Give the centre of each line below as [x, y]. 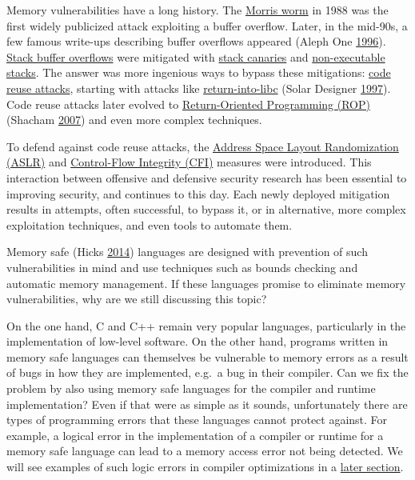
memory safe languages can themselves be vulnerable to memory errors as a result [207, 356]
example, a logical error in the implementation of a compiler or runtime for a [195, 435]
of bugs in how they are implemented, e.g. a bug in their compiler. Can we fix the [207, 372]
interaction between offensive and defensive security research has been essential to [207, 177]
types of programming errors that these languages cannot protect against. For [197, 420]
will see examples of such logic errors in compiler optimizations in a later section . [205, 467]
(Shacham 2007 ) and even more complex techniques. [134, 120]
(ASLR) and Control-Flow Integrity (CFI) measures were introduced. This [189, 162]
